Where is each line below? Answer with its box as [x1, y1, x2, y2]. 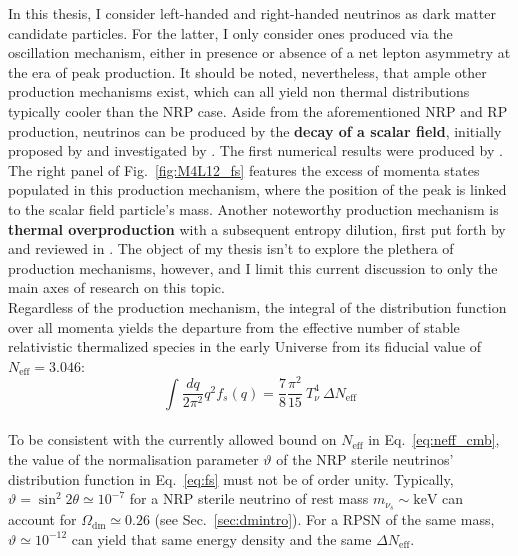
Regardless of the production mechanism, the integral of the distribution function [8, 296, 507, 317]
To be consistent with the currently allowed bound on [8, 429, 337, 450]
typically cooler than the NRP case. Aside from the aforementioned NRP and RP [8, 100, 508, 121]
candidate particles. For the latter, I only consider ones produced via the [8, 22, 453, 43]
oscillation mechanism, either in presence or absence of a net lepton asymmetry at [8, 42, 511, 63]
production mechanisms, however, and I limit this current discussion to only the [8, 257, 498, 278]
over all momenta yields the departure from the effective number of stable [8, 316, 460, 337]
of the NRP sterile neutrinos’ [276, 449, 454, 470]
